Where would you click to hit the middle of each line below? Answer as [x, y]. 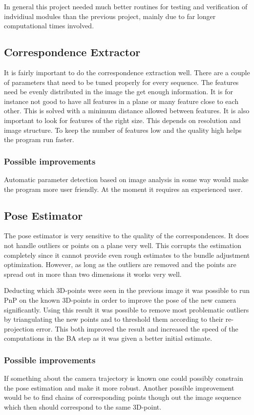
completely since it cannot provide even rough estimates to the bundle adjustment [127, 255]
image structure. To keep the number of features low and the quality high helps [123, 130]
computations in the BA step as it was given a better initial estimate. [108, 338]
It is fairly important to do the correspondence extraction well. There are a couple [127, 72]
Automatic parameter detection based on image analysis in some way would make [126, 179]
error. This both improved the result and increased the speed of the [137, 328]
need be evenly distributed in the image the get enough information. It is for [118, 92]
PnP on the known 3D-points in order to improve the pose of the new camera [120, 300]
